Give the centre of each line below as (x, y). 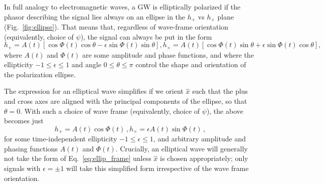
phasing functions (31, 148)
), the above (225, 111)
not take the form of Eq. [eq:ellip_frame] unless (78, 158)
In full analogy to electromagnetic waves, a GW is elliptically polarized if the (122, 7)
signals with (22, 168)
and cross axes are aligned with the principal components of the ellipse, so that (126, 101)
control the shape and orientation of (191, 64)
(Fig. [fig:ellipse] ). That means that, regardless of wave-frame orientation (116, 27)
